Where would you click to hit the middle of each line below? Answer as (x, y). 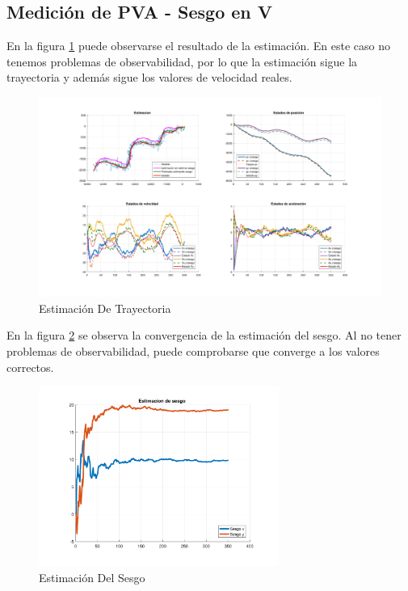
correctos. (30, 367)
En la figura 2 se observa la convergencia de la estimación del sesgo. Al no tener (204, 335)
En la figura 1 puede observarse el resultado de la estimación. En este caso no (199, 46)
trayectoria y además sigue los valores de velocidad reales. (149, 77)
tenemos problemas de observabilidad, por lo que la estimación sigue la (182, 61)
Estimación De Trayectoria (105, 308)
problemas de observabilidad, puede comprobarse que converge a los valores (193, 350)
